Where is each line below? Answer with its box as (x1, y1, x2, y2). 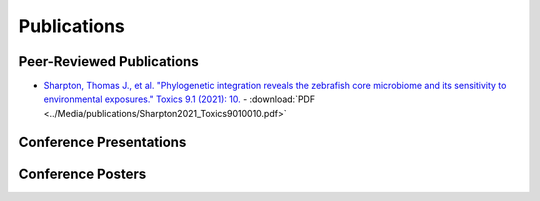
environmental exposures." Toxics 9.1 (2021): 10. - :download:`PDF (43, 93, 315, 105)
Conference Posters (18, 165, 147, 182)
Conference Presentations (18, 133, 187, 150)
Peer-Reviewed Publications (18, 53, 199, 70)
